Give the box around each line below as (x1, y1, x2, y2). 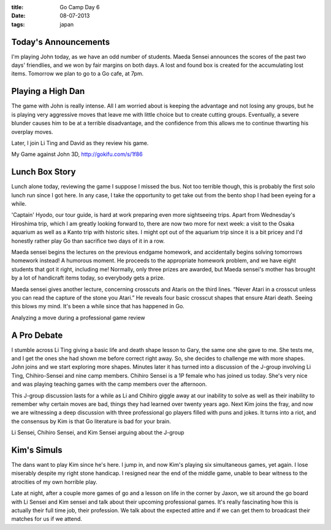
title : (11, 4, 24, 10)
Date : (11, 12, 26, 20)
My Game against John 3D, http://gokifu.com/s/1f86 (11, 150, 143, 158)
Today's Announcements (11, 37, 110, 47)
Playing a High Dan (11, 86, 85, 96)
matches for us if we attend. (11, 515, 83, 523)
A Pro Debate (11, 330, 63, 340)
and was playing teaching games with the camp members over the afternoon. (11, 381, 207, 388)
